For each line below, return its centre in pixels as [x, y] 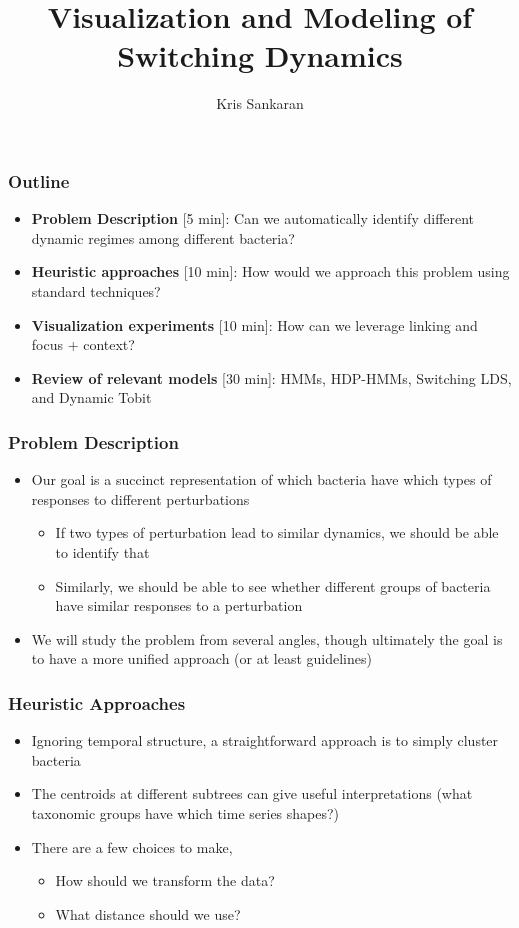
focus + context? [83, 344]
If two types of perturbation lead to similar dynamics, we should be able [277, 532]
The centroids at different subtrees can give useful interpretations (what [252, 793]
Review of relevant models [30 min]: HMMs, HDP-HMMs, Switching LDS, [271, 377]
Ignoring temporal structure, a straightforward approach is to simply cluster [265, 740]
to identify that [102, 551]
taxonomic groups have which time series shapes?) [185, 812]
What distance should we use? [148, 913]
